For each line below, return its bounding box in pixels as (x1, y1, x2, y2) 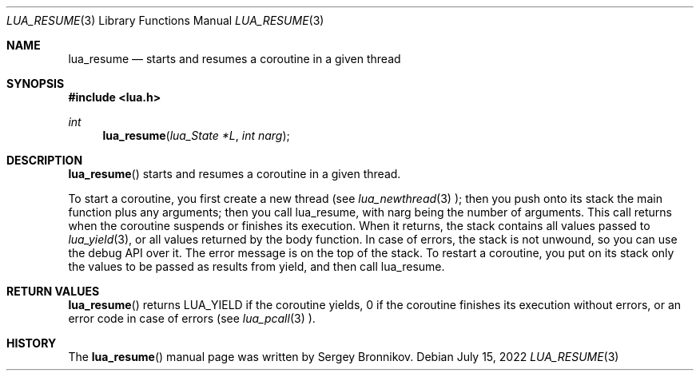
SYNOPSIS (6, 77, 65, 90)
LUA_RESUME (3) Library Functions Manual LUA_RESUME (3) (6, 14, 324, 27)
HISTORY (6, 336, 57, 350)
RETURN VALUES (6, 284, 100, 298)
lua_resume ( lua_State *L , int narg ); (102, 129, 290, 142)
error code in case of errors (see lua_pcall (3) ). (68, 312, 316, 325)
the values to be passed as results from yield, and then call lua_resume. (68, 260, 445, 273)
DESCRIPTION (6, 153, 83, 167)
